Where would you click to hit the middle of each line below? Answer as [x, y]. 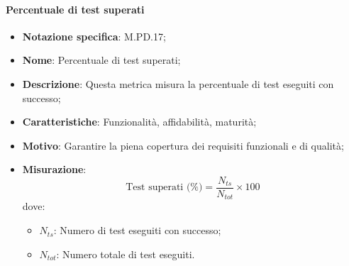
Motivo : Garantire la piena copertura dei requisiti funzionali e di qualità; [183, 145]
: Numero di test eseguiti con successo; [137, 230]
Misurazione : [54, 169]
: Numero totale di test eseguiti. [126, 254]
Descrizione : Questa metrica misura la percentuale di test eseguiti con [178, 83]
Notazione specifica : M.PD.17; [94, 36]
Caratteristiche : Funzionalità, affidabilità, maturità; [139, 122]
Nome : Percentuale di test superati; [101, 60]
